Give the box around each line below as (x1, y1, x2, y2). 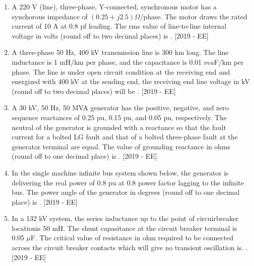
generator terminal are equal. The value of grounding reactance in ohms (11, 141, 230, 151)
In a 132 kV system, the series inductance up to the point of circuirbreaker (11, 213, 239, 223)
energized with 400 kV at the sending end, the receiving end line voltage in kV (11, 76, 250, 87)
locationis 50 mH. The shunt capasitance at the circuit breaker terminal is (11, 222, 237, 233)
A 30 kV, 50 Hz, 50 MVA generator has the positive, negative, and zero (11, 102, 229, 113)
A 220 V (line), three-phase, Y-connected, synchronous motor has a (11, 1, 217, 11)
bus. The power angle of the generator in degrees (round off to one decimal (11, 187, 240, 197)
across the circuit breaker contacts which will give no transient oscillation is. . (11, 242, 248, 253)
